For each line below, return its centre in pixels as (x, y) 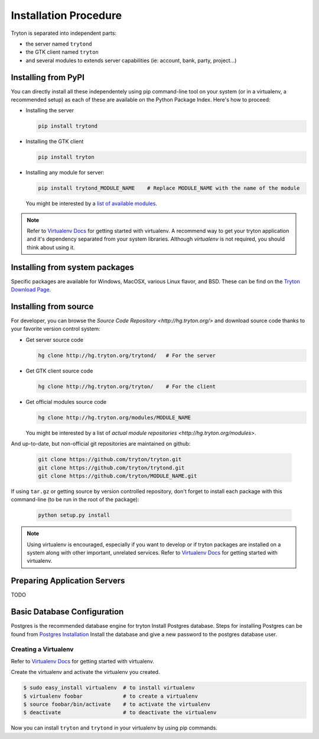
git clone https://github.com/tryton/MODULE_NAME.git (118, 476)
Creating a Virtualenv (42, 649)
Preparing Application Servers (68, 581)
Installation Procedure (66, 15)
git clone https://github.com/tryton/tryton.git (110, 459)
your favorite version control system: (56, 329)
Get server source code (55, 339)
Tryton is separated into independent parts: (64, 33)
